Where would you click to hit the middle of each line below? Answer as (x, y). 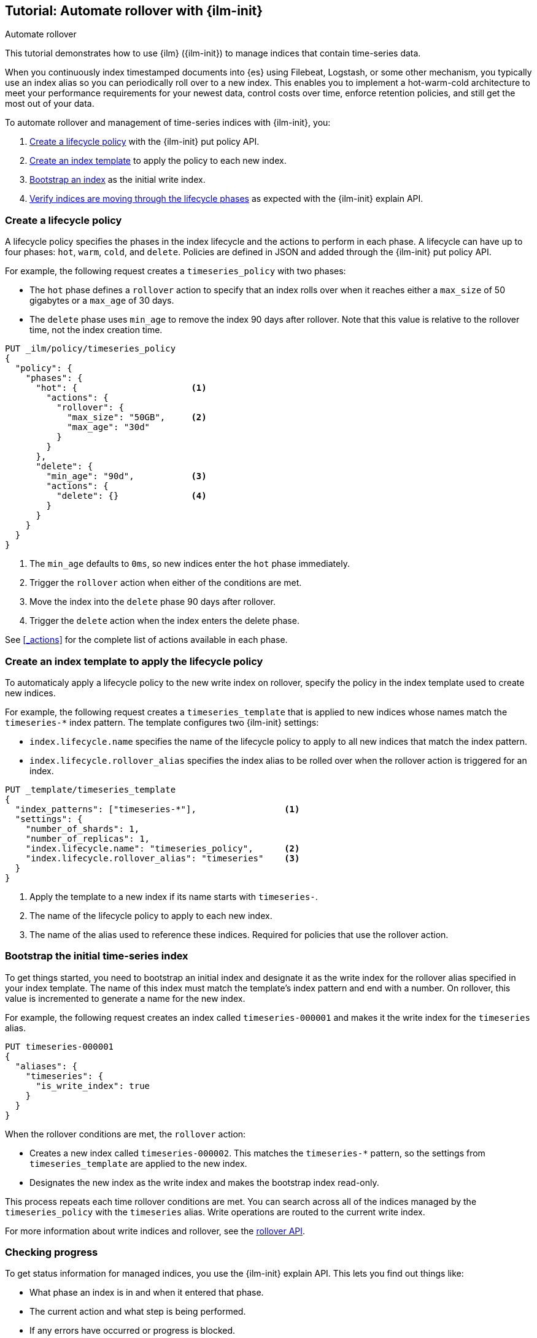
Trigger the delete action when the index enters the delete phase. (164, 621)
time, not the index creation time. (96, 330)
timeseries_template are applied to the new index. (138, 1163)
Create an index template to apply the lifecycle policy (134, 661)
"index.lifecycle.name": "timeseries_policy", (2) (163, 848)
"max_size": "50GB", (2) (137, 417)
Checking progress (52, 1252)
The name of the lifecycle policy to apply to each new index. (151, 915)
